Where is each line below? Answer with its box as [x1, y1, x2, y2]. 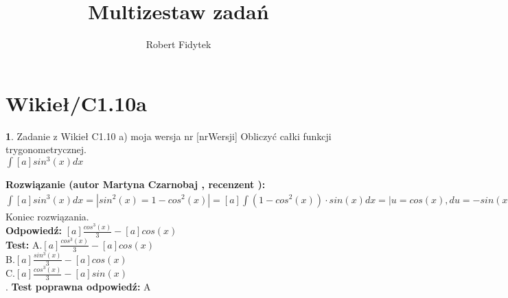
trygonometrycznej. [5, 142, 86, 157]
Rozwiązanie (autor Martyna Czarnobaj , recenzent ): [5, 176, 266, 191]
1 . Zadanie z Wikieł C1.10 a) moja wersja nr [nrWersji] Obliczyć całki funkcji [5, 128, 332, 143]
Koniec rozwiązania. [5, 209, 89, 223]
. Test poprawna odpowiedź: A [5, 279, 151, 294]
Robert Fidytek [146, 37, 211, 51]
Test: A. [5, 237, 43, 251]
